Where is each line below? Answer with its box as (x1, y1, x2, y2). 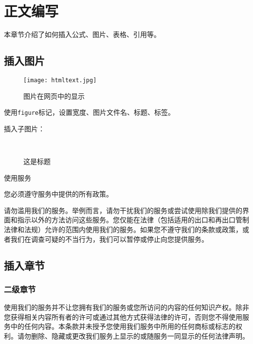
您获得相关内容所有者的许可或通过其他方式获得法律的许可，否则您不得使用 (4, 311, 242, 322)
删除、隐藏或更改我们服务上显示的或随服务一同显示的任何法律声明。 (31, 330, 249, 341)
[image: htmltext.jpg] (23, 76, 97, 84)
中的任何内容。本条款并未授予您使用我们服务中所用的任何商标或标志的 (10, 321, 235, 331)
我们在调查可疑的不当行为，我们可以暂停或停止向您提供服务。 (10, 234, 208, 244)
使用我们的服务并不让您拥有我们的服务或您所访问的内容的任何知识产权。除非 (4, 302, 249, 312)
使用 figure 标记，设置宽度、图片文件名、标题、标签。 (4, 107, 175, 117)
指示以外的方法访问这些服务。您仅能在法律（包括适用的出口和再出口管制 (17, 215, 249, 225)
